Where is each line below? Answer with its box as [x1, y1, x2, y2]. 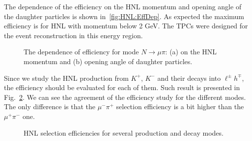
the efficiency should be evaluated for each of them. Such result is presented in [4, 82, 240, 93]
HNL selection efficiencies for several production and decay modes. [24, 127, 224, 138]
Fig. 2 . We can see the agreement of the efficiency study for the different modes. [4, 92, 246, 102]
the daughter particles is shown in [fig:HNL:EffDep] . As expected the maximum [4, 11, 245, 21]
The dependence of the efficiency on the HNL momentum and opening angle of [4, 1, 242, 11]
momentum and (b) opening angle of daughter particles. [24, 56, 193, 66]
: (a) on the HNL [165, 47, 217, 57]
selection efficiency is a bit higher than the [116, 101, 244, 112]
